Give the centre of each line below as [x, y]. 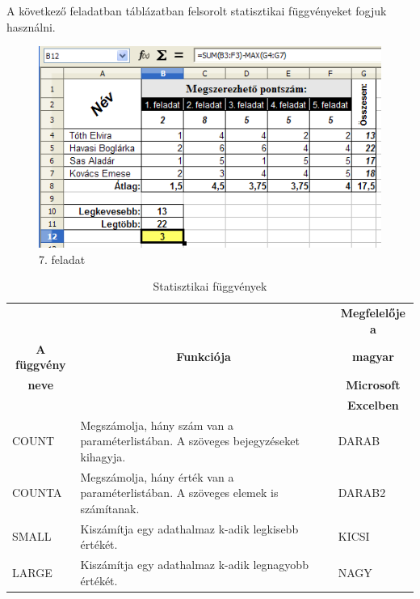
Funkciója [204, 357]
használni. [31, 26]
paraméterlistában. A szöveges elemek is [179, 493]
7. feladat [62, 259]
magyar [373, 357]
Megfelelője [373, 313]
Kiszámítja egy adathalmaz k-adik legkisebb [189, 528]
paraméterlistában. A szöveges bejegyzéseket [190, 441]
